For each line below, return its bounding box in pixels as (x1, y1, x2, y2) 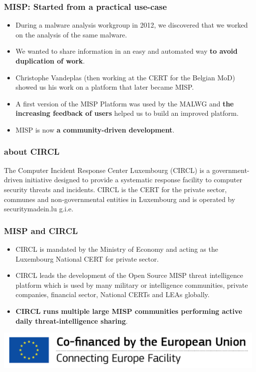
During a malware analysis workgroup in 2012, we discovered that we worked (15, 20, 248, 30)
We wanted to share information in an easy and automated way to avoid (15, 46, 238, 56)
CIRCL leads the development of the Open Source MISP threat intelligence (15, 270, 243, 280)
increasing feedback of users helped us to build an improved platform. (15, 108, 239, 118)
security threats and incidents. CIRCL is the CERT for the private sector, (4, 184, 227, 194)
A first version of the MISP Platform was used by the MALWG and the (15, 98, 234, 108)
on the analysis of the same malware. (15, 29, 127, 39)
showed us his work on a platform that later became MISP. (15, 82, 194, 92)
